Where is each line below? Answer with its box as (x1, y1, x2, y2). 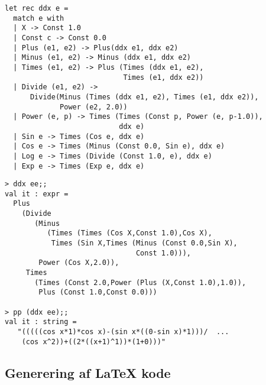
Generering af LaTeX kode (5, 363, 171, 381)
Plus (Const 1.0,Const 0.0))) (38, 288, 157, 297)
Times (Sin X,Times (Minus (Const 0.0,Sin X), (51, 239, 238, 248)
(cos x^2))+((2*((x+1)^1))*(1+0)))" (21, 337, 166, 346)
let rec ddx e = (5, 4, 69, 12)
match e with (13, 14, 64, 22)
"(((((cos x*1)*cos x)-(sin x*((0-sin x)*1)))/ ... (17, 328, 229, 336)
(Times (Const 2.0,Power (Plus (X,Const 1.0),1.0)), (34, 278, 246, 287)
